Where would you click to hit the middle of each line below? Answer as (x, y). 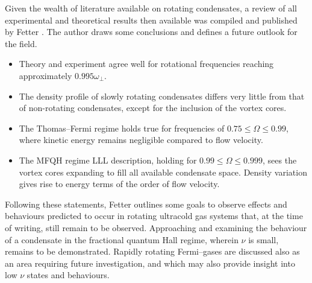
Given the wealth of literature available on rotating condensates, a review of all (151, 8)
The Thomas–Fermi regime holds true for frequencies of (122, 128)
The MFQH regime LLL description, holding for (108, 160)
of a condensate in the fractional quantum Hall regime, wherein (122, 239)
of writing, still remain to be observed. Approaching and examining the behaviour (156, 227)
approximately (45, 75)
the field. (21, 43)
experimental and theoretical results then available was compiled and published (151, 20)
